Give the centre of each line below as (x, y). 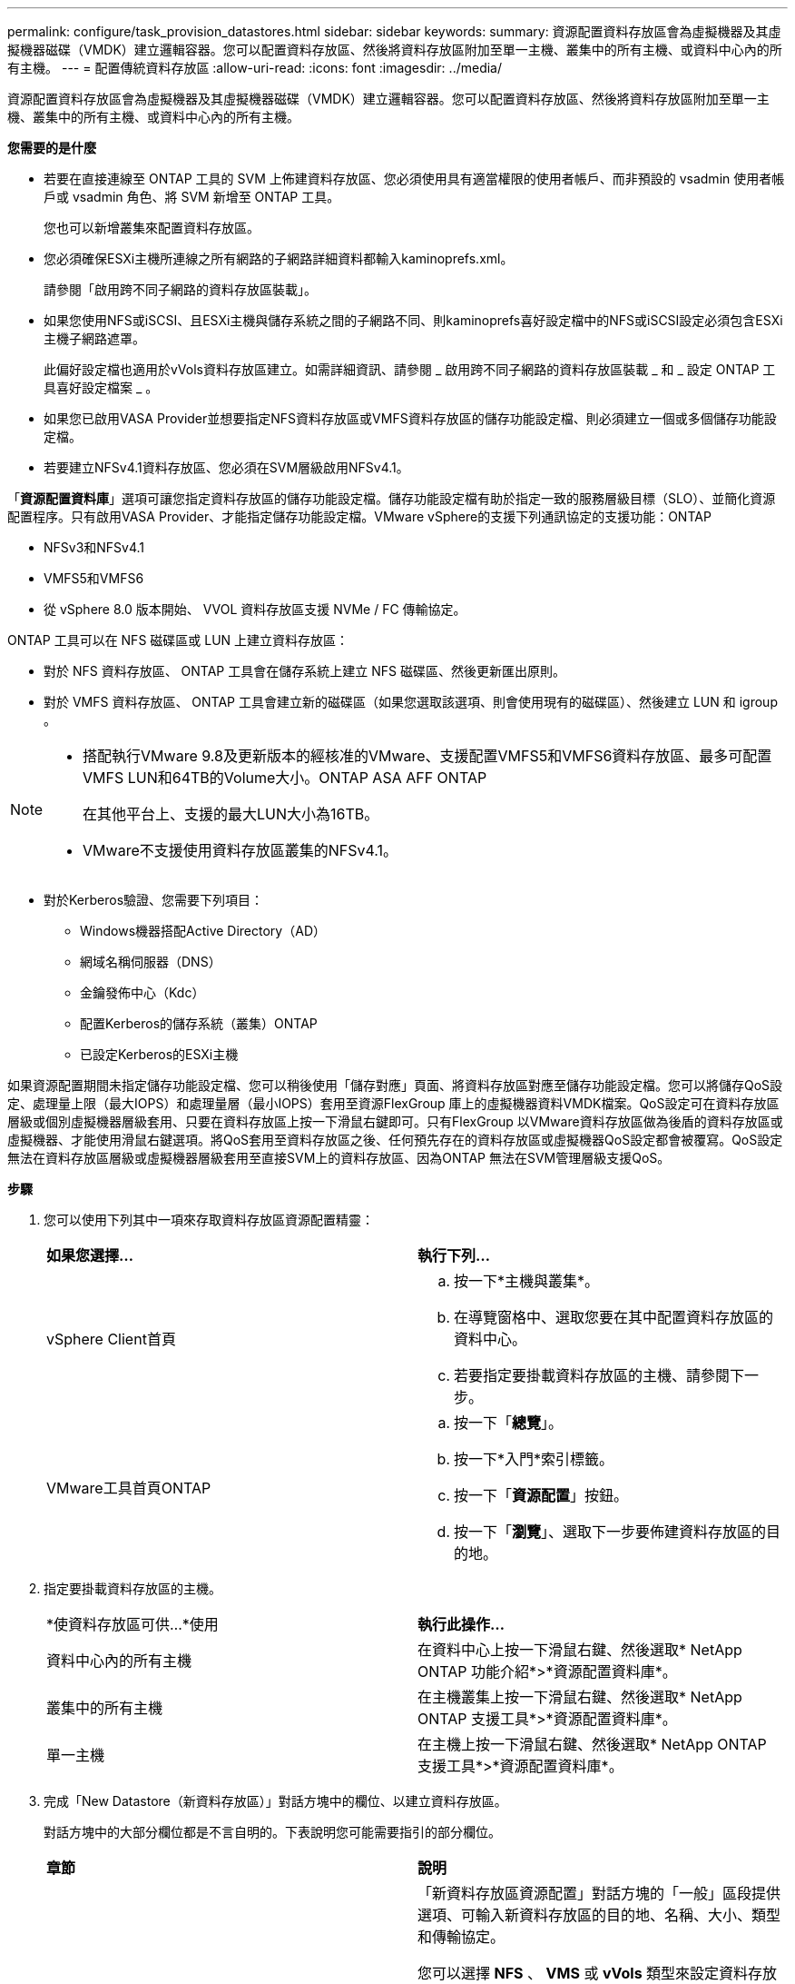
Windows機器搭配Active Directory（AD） (203, 931)
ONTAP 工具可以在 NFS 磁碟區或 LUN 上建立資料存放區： (178, 640)
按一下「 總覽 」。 (509, 1423)
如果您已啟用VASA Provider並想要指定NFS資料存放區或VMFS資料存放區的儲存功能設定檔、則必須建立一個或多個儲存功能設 (410, 418)
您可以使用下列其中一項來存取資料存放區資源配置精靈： (209, 1220)
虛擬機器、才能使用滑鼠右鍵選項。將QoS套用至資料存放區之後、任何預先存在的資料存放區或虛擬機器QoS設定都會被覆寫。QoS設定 (395, 1140)
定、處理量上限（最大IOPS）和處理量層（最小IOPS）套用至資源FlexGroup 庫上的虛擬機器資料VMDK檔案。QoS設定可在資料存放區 (393, 1103)
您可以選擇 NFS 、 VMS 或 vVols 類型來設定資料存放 (598, 1973)
